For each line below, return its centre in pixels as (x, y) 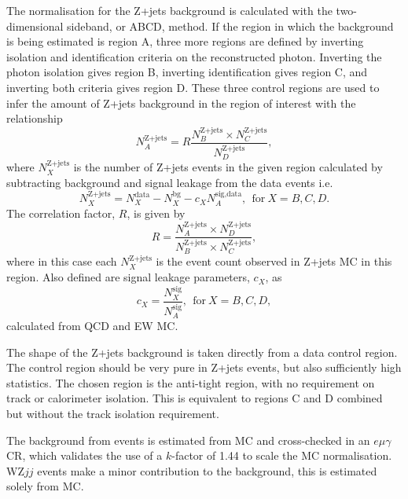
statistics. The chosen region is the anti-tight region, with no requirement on (191, 382)
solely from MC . (45, 486)
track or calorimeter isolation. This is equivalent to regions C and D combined (195, 398)
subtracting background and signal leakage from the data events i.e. (170, 182)
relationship (35, 118)
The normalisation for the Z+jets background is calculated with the (169, 10)
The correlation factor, (61, 213)
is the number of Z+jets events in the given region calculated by (228, 167)
